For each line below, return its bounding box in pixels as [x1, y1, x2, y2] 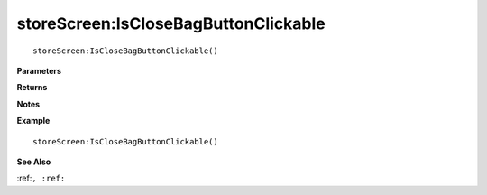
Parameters [16, 65, 62, 76]
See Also [16, 156, 51, 167]
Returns [16, 82, 48, 93]
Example [16, 116, 51, 126]
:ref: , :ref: [16, 172, 66, 184]
